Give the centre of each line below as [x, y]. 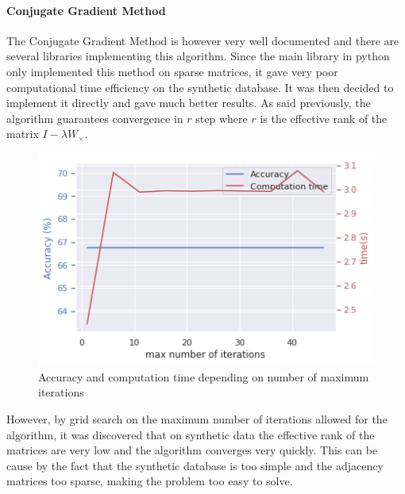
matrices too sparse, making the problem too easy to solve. [150, 481]
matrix [23, 134]
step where [222, 118]
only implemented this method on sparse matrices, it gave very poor [172, 71]
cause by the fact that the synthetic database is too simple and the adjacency [195, 465]
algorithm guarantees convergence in [95, 118]
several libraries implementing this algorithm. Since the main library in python [198, 56]
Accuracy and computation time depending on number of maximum [204, 376]
